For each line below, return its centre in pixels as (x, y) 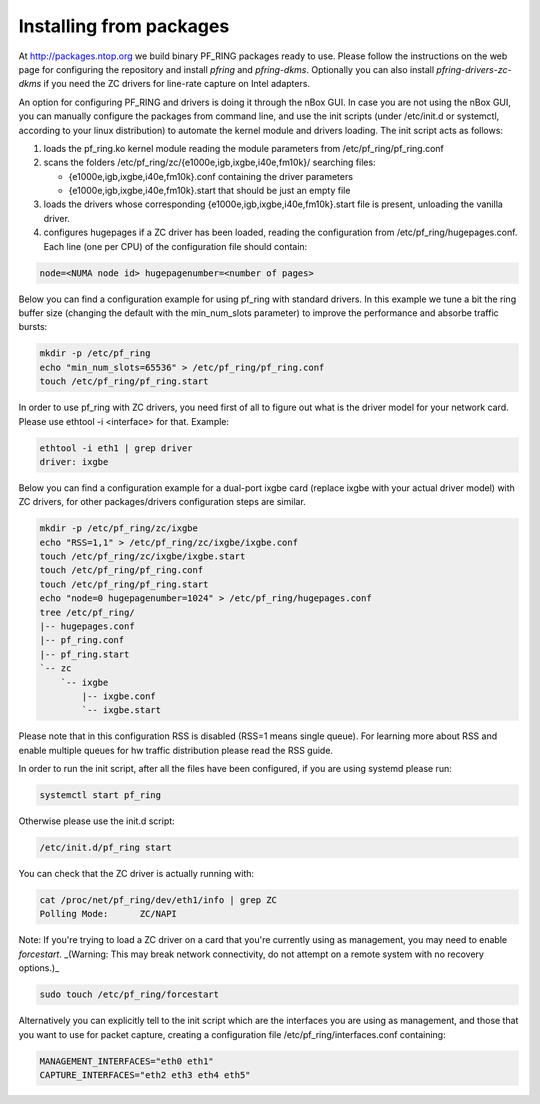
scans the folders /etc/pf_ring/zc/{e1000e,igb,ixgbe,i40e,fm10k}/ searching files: (209, 162)
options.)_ (39, 968)
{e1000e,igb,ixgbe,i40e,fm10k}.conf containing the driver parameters (211, 176)
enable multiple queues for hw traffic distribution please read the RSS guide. (176, 750)
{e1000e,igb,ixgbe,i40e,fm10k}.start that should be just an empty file (209, 191)
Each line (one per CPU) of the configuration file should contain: (175, 246)
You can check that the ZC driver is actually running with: (136, 874)
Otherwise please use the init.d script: (96, 821)
